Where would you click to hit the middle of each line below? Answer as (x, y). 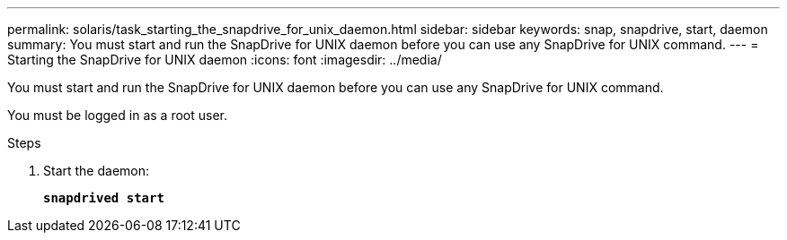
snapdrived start (104, 198)
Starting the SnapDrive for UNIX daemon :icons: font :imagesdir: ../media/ (225, 60)
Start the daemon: (97, 171)
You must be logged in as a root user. (117, 115)
